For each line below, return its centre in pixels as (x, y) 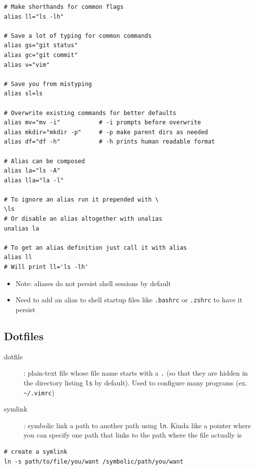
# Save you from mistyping (48, 84)
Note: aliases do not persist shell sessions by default (93, 283)
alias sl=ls (23, 94)
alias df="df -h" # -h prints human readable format (110, 142)
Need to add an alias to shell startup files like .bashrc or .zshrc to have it (129, 300)
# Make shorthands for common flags (64, 7)
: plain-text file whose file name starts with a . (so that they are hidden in (136, 373)
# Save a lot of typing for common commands (78, 36)
